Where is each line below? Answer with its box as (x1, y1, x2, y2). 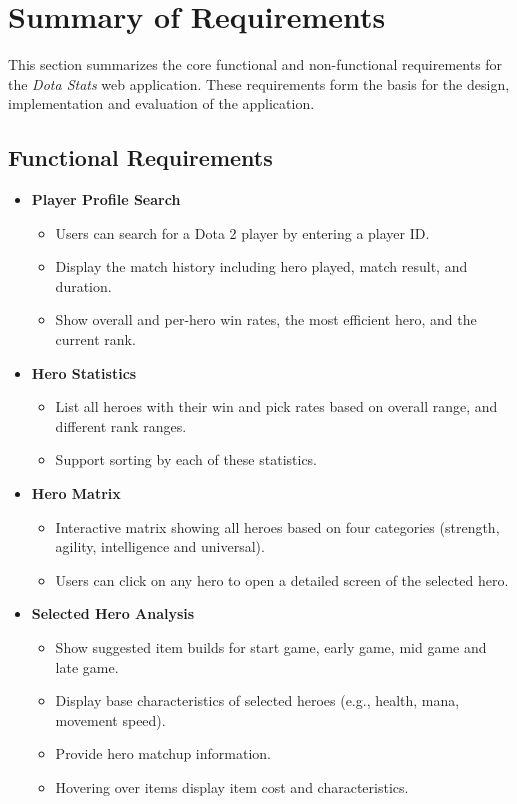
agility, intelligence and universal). (55, 536, 265, 557)
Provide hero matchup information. (55, 743, 271, 764)
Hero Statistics (31, 362, 137, 383)
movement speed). (55, 709, 166, 730)
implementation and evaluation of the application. (8, 93, 315, 114)
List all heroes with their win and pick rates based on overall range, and (55, 396, 498, 417)
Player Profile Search (31, 189, 181, 210)
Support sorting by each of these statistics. (55, 449, 318, 470)
